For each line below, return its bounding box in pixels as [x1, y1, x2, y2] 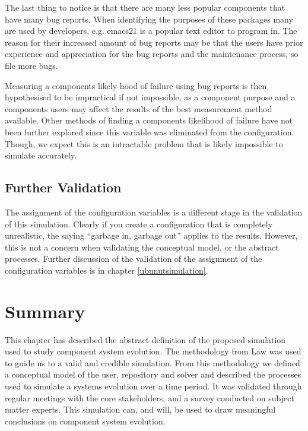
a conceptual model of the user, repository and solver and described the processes [5, 368, 301, 381]
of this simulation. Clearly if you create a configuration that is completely [5, 217, 273, 230]
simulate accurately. [5, 149, 77, 161]
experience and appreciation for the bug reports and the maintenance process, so [5, 47, 299, 60]
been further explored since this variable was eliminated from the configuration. [5, 125, 294, 138]
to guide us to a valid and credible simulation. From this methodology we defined [5, 356, 300, 369]
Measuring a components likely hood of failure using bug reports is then [5, 79, 267, 91]
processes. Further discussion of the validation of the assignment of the [5, 252, 262, 265]
